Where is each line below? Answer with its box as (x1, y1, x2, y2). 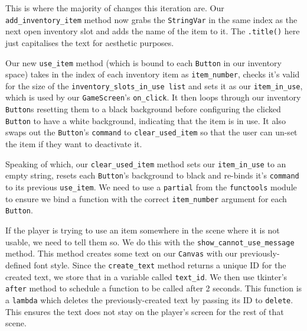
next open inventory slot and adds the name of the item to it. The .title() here (5, 25, 300, 37)
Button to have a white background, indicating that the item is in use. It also (5, 114, 286, 126)
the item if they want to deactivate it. (5, 138, 142, 150)
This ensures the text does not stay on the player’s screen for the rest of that (5, 305, 284, 317)
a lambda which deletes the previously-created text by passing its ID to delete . (5, 293, 293, 306)
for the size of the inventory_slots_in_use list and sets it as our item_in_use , (5, 79, 303, 92)
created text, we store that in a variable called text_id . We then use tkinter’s (5, 270, 288, 283)
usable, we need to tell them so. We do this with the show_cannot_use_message (5, 235, 295, 248)
